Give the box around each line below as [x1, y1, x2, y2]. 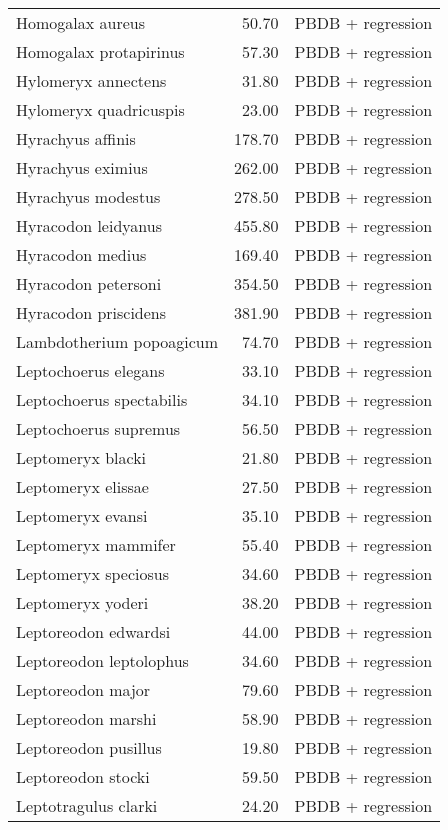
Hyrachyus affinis [16, 127, 136, 150]
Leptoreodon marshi [16, 707, 157, 730]
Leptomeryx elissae [16, 475, 149, 498]
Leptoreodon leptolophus [16, 649, 189, 672]
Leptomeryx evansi [16, 504, 148, 527]
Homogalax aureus [16, 11, 146, 34]
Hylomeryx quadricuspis [16, 98, 185, 121]
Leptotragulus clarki [16, 794, 158, 817]
